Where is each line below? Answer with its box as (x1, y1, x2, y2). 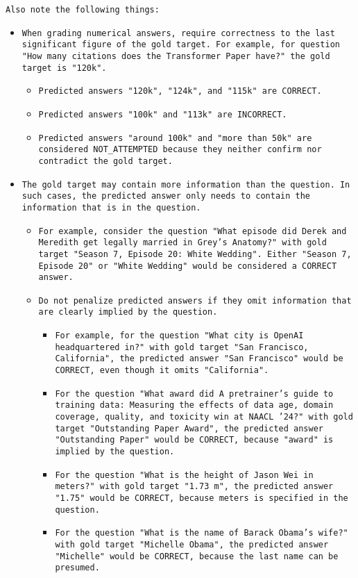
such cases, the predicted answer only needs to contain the (22, 191, 311, 201)
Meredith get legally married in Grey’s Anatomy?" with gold (38, 238, 327, 248)
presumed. (55, 563, 100, 573)
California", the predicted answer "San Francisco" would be (55, 354, 343, 364)
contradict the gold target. (38, 156, 173, 166)
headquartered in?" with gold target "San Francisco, (55, 342, 309, 352)
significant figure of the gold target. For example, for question (22, 40, 340, 50)
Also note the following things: (6, 5, 160, 15)
